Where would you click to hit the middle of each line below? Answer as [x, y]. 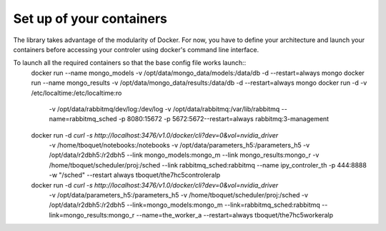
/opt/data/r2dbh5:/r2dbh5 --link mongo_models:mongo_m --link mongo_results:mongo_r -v [184, 155]
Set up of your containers [90, 19]
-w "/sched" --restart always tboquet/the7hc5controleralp [135, 175]
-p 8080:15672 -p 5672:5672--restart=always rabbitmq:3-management [223, 119]
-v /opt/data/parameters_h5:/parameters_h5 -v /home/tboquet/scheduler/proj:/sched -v [179, 195]
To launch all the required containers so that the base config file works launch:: [130, 63]
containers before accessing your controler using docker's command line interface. [136, 49]
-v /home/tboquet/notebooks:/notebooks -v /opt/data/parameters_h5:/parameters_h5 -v [179, 145]
